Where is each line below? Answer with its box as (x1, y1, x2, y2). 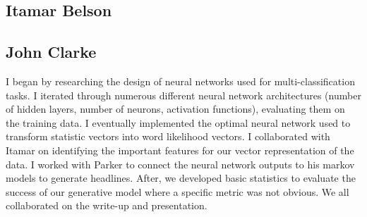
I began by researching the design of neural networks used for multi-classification (6, 73, 355, 88)
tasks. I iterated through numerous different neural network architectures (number (6, 87, 361, 102)
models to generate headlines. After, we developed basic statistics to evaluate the (6, 170, 356, 185)
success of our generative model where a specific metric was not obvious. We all (6, 184, 349, 199)
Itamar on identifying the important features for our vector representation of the (6, 142, 354, 157)
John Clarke (6, 41, 97, 63)
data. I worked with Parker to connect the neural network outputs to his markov (6, 156, 355, 171)
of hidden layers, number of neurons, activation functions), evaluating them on (6, 101, 345, 116)
